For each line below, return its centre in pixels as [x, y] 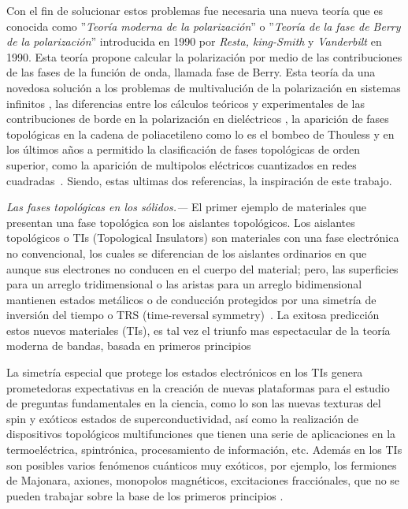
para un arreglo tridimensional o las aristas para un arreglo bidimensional [184, 284]
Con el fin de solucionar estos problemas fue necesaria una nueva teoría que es [195, 10]
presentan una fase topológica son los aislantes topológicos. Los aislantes [181, 222]
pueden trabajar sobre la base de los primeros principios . [145, 495]
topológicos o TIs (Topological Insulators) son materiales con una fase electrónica [203, 238]
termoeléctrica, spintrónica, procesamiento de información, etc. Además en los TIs [204, 450]
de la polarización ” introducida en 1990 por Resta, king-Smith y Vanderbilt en [194, 41]
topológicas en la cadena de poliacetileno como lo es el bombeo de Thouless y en [200, 134]
